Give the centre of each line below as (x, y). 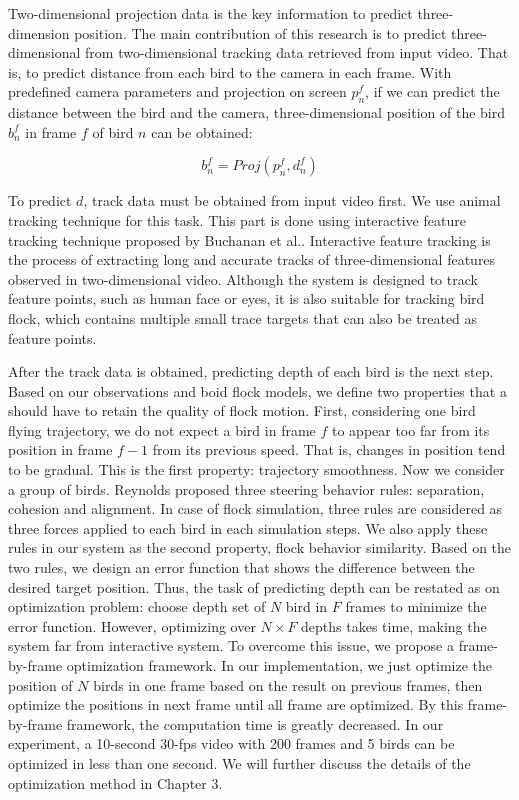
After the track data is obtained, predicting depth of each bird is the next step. (251, 371)
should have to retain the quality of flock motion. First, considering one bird (242, 410)
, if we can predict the (432, 91)
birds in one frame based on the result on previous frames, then (288, 684)
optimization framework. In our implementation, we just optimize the (279, 665)
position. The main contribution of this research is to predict (260, 32)
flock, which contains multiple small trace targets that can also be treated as (243, 317)
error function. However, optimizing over (132, 625)
